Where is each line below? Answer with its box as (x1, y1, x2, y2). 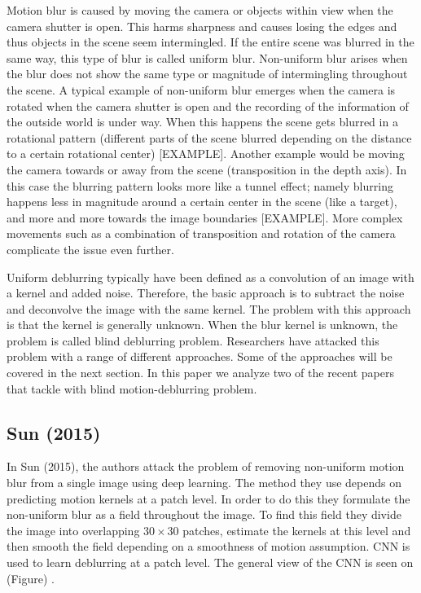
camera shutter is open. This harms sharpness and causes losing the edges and (7, 17, 397, 34)
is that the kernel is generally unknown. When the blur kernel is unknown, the (7, 316, 398, 333)
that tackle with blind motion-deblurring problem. (7, 380, 257, 397)
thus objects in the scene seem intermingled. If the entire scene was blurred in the (7, 33, 414, 51)
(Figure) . (7, 569, 55, 586)
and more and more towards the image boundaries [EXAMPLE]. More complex (7, 209, 403, 226)
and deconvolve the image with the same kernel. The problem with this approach (7, 300, 411, 317)
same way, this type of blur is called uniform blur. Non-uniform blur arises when (7, 49, 408, 66)
